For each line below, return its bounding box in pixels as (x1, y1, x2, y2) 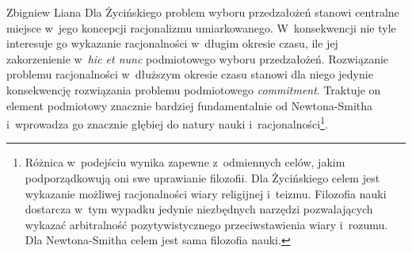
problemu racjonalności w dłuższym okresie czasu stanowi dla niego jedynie (6, 66, 373, 82)
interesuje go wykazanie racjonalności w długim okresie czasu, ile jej (6, 35, 338, 52)
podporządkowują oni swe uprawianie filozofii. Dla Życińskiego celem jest (25, 170, 380, 186)
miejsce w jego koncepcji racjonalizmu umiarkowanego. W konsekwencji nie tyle (6, 19, 396, 36)
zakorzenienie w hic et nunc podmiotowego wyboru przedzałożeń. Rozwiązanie (6, 50, 389, 67)
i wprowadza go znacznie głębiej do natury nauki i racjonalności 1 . (6, 113, 328, 132)
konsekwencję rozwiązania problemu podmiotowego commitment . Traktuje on (6, 81, 381, 98)
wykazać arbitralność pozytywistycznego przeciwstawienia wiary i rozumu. (25, 216, 388, 232)
